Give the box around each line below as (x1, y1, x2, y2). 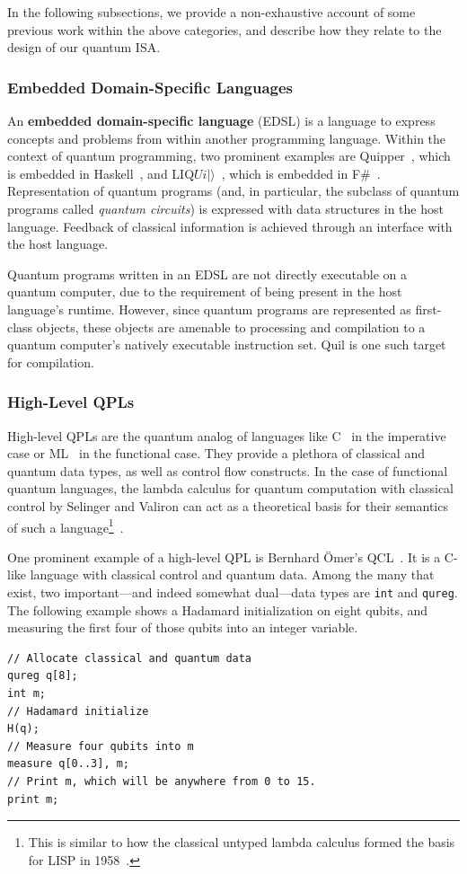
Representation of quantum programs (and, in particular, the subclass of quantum (7, 181, 460, 200)
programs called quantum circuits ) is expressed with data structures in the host (7, 199, 444, 217)
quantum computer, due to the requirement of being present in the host (7, 282, 402, 301)
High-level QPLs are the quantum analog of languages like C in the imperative (7, 426, 446, 445)
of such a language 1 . (7, 515, 124, 536)
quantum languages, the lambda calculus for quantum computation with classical (7, 479, 454, 498)
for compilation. (7, 352, 94, 371)
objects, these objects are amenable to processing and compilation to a (36, 317, 426, 336)
